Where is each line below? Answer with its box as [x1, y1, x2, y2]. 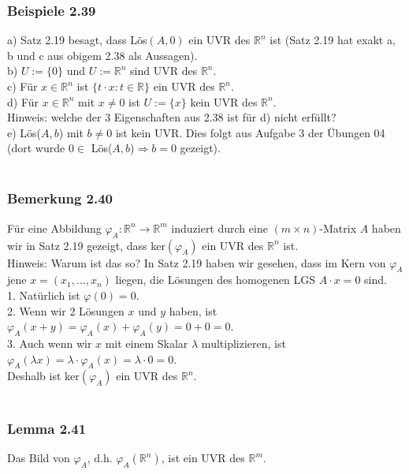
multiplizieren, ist [201, 334, 286, 351]
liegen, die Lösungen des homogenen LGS [115, 271, 315, 288]
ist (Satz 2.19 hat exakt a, [270, 32, 396, 48]
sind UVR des [130, 62, 198, 79]
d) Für [7, 93, 39, 110]
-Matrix [319, 219, 357, 236]
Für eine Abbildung [7, 219, 102, 236]
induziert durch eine [171, 219, 268, 236]
